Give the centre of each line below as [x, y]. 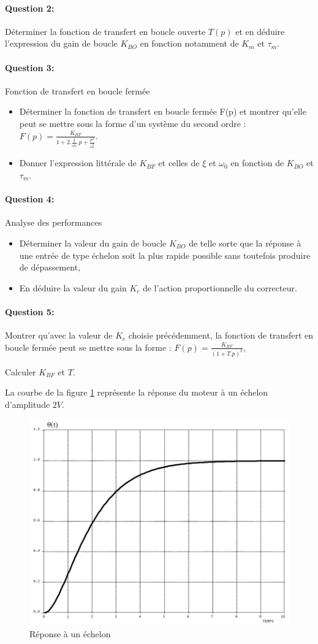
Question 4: [30, 199]
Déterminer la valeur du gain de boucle [93, 243]
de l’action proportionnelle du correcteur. [220, 287]
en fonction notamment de [189, 43]
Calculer [21, 371]
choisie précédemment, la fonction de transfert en [221, 335]
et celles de [179, 163]
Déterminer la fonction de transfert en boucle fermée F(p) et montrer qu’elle [163, 111]
